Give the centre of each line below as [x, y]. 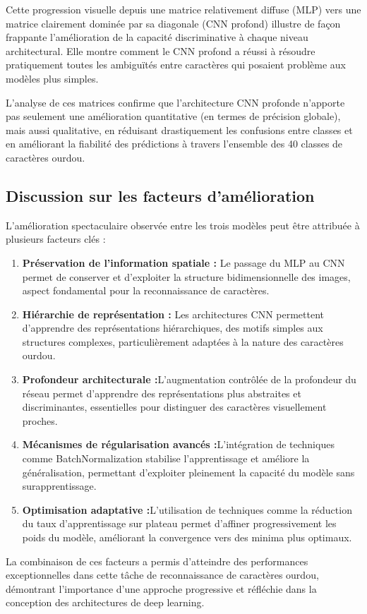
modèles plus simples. [52, 78]
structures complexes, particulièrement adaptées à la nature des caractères [183, 341]
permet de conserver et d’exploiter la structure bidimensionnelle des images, [186, 276]
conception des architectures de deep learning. [105, 602]
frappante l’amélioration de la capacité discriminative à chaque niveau [157, 37]
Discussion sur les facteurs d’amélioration [160, 195]
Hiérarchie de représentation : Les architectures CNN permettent [173, 314]
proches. [40, 420]
